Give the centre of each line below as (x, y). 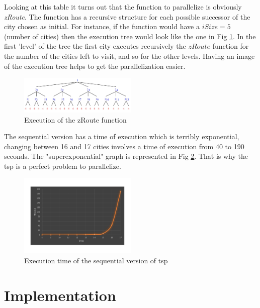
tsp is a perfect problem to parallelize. (63, 166)
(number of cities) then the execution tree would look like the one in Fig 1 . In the (130, 36)
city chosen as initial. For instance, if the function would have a (102, 26)
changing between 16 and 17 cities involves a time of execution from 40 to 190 (124, 146)
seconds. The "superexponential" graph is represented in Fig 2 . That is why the (126, 156)
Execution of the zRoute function (75, 119)
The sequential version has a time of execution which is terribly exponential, (122, 136)
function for (231, 46)
